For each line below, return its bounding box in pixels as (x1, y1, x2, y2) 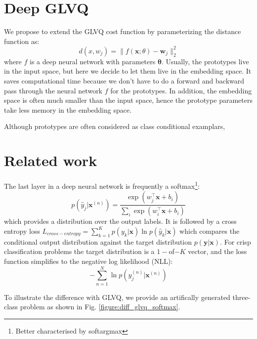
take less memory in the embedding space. (4, 104, 132, 115)
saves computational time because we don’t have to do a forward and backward (4, 76, 245, 85)
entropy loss (4, 225, 40, 236)
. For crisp (220, 236, 251, 247)
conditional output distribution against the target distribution (4, 236, 192, 247)
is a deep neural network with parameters (30, 56, 156, 66)
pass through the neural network (4, 85, 103, 95)
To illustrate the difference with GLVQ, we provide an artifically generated (4, 292, 230, 302)
